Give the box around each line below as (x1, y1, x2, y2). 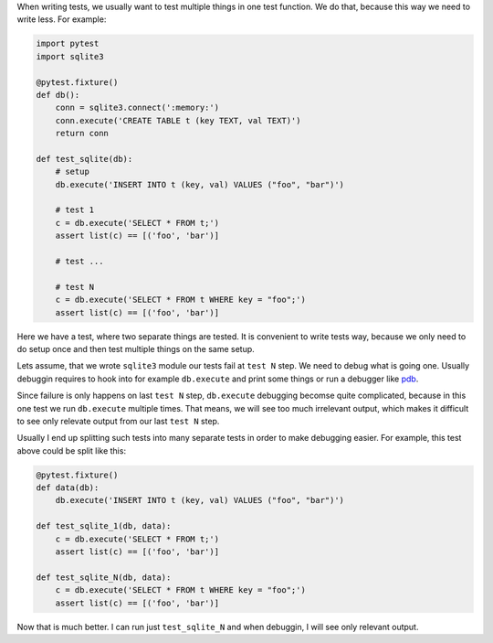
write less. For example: (16, 14, 107, 25)
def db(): (36, 90, 80, 100)
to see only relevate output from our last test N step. (16, 415, 220, 426)
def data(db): (36, 483, 100, 493)
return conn (55, 128, 110, 139)
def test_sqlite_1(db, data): (36, 521, 172, 531)
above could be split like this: (16, 445, 127, 456)
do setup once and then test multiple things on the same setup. (16, 343, 255, 354)
